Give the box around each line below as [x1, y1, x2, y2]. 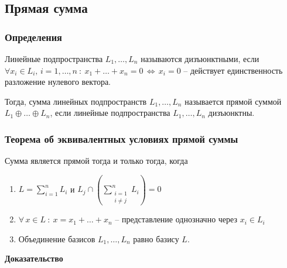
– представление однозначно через [115, 213, 237, 225]
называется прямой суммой [184, 95, 282, 107]
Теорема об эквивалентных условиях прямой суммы [5, 131, 238, 146]
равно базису [133, 232, 179, 245]
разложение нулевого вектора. [5, 75, 111, 88]
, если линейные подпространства [50, 106, 170, 119]
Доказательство [5, 252, 63, 264]
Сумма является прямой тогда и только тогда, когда [5, 154, 188, 167]
